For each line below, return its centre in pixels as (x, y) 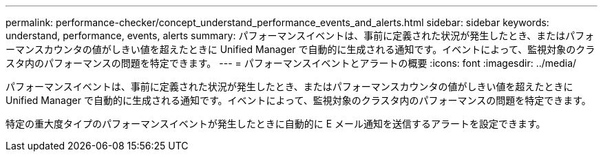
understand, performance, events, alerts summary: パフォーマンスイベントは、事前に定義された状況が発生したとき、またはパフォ (300, 35)
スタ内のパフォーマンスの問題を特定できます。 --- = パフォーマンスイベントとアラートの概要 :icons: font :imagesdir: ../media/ (291, 63)
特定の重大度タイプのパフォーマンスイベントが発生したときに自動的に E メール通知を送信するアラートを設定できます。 (276, 124)
